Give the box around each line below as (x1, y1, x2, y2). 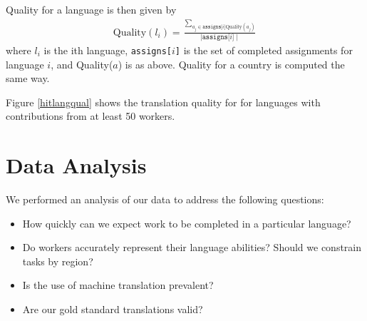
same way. (6, 71, 50, 86)
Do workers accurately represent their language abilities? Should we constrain (22, 240, 362, 255)
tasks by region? (22, 253, 93, 268)
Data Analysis (6, 151, 147, 180)
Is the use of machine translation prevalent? (22, 277, 214, 292)
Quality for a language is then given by (6, 2, 177, 16)
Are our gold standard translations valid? (22, 302, 203, 317)
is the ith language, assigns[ (43, 42, 172, 57)
